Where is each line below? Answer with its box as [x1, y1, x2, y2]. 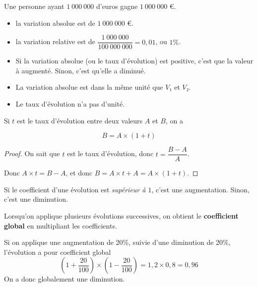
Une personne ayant [4, 1, 64, 11]
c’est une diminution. [4, 194, 68, 204]
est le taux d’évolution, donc [67, 148, 154, 159]
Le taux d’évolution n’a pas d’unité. [15, 99, 125, 109]
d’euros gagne [96, 1, 138, 11]
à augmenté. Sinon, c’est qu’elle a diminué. [15, 65, 146, 75]
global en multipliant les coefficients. [4, 220, 117, 230]
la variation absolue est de [15, 17, 95, 28]
